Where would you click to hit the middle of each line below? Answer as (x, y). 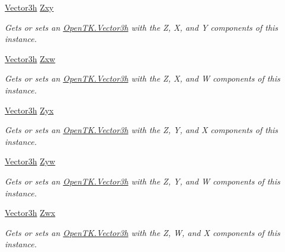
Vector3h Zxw (30, 58)
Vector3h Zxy (29, 7)
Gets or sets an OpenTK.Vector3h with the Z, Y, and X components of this (142, 130)
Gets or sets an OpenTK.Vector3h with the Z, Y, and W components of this (142, 181)
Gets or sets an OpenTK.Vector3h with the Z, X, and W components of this (142, 78)
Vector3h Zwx (30, 213)
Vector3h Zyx (29, 110)
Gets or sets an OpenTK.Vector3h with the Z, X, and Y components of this (142, 27)
